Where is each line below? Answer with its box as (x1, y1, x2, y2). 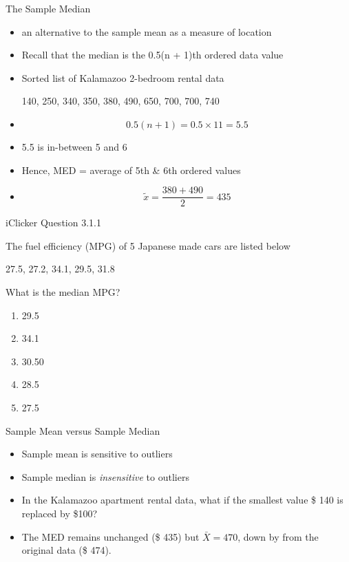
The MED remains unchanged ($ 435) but (21, 529, 200, 543)
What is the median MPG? (6, 285, 120, 299)
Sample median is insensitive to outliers (21, 469, 189, 484)
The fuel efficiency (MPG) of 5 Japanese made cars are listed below (6, 238, 290, 252)
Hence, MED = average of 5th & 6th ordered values (21, 162, 241, 177)
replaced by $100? (21, 506, 98, 520)
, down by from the (237, 529, 319, 543)
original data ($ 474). (21, 543, 112, 557)
